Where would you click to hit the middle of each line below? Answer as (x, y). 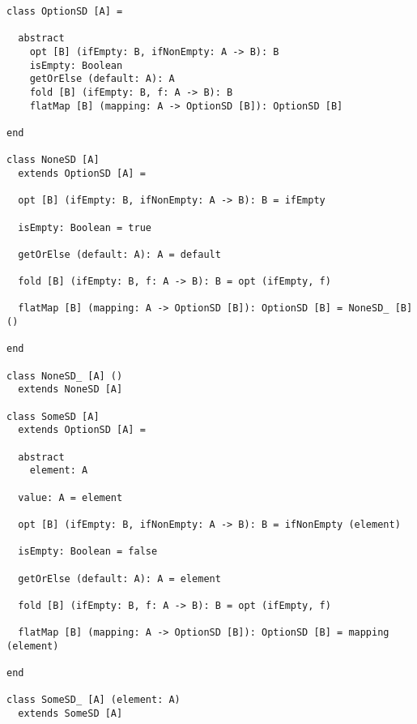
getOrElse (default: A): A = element (119, 578)
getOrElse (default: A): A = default (119, 254)
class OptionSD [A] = (65, 11)
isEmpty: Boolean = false (88, 552)
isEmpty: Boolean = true (85, 227)
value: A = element (70, 497)
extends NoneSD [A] (70, 390)
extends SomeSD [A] (70, 714)
